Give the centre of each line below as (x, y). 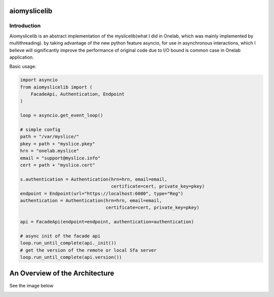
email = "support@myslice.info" (60, 158)
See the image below (31, 285)
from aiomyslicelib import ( (56, 87)
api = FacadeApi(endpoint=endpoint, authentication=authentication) (107, 222)
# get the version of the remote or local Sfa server (88, 250)
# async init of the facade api (60, 236)
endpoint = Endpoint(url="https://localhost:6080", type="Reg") (102, 193)
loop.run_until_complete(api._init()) (68, 243)
